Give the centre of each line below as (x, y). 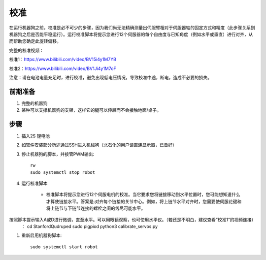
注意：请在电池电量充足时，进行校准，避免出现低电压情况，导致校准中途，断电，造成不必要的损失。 (110, 77)
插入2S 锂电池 (36, 136)
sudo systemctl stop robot (63, 172)
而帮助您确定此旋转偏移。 (35, 41)
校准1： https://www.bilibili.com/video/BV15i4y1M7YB (63, 60)
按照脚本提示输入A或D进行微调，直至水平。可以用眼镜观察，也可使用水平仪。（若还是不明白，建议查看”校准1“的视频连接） (133, 220)
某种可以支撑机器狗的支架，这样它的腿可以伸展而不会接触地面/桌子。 (91, 110)
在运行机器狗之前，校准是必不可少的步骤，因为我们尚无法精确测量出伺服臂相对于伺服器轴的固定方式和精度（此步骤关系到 (132, 28)
